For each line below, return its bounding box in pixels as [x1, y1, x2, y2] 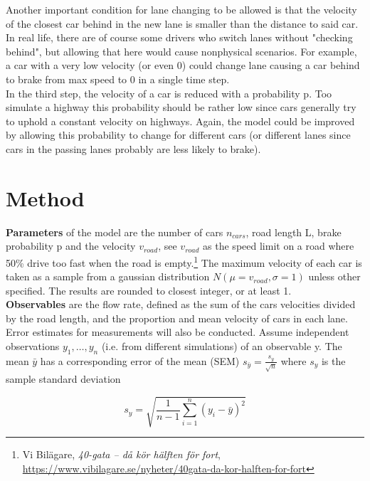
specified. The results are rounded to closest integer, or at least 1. [6, 282, 292, 297]
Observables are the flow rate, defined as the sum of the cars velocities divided [6, 297, 356, 312]
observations [6, 339, 60, 354]
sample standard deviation [6, 371, 121, 386]
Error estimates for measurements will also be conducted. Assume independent [6, 324, 349, 339]
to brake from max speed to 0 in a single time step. [6, 71, 230, 86]
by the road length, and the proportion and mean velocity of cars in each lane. [6, 310, 348, 325]
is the [321, 353, 346, 368]
